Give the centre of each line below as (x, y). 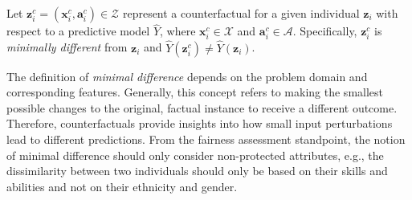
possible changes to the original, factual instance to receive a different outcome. (202, 107)
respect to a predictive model (78, 31)
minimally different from (67, 47)
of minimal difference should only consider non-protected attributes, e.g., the (195, 155)
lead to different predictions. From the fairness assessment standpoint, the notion (206, 139)
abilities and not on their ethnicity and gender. (122, 186)
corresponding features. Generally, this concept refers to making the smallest (195, 92)
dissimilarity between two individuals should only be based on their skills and (197, 171)
